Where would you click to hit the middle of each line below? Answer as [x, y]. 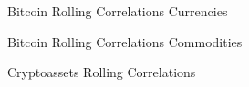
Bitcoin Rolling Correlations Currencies [118, 11]
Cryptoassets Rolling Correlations [102, 72]
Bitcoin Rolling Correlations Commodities [125, 41]
